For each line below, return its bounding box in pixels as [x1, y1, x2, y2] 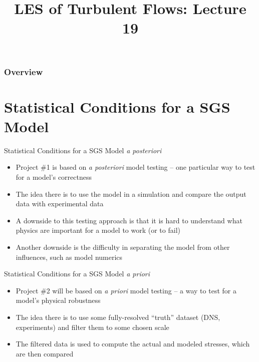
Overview [4, 65, 43, 78]
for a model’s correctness [16, 171, 92, 182]
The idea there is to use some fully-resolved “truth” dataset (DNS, [16, 311, 220, 322]
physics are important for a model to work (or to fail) [16, 225, 180, 235]
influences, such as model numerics [16, 251, 123, 262]
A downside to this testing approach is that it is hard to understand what [16, 215, 242, 225]
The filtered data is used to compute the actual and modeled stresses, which [16, 338, 250, 349]
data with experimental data [16, 198, 104, 209]
